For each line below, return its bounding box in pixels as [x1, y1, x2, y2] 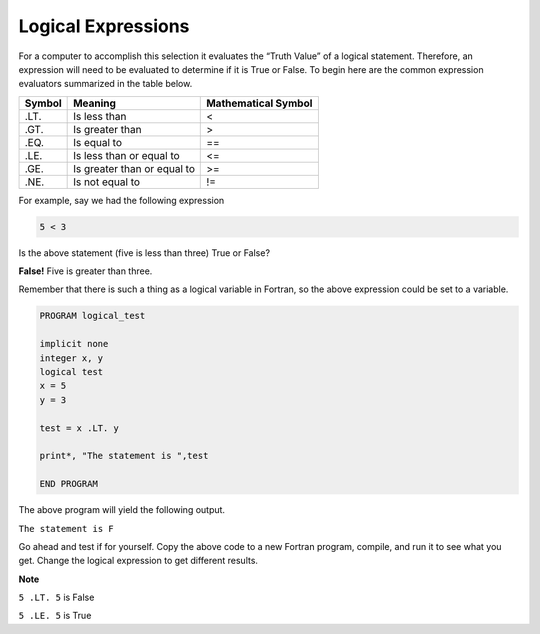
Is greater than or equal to [73, 161, 195, 175]
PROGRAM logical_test [39, 310, 146, 322]
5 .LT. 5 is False [18, 591, 95, 604]
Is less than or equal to [73, 148, 180, 162]
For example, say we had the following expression [18, 194, 225, 206]
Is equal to [73, 135, 123, 149]
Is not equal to [73, 175, 140, 189]
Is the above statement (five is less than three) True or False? [18, 246, 270, 259]
